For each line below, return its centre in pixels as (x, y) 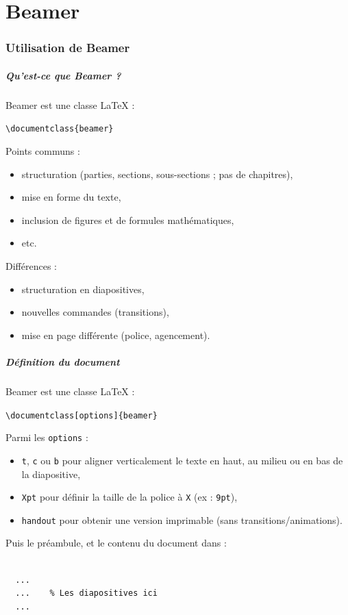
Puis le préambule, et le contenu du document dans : (116, 543)
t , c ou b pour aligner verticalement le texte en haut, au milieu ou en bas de (182, 460)
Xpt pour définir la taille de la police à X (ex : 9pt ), (129, 497)
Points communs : (43, 151)
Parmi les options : (47, 437)
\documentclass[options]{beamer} (82, 415)
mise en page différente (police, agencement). (116, 335)
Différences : (31, 266)
